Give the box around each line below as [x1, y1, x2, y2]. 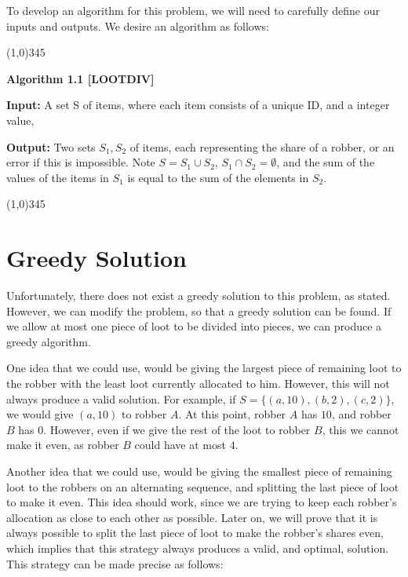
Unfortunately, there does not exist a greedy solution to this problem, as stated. [6, 287, 391, 304]
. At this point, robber [178, 406, 286, 422]
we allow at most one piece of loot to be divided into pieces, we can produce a [6, 318, 382, 334]
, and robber [331, 406, 392, 422]
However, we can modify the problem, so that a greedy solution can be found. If [6, 302, 392, 319]
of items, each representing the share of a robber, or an [129, 138, 395, 155]
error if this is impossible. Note [6, 154, 155, 170]
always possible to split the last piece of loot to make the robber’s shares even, [6, 524, 384, 541]
